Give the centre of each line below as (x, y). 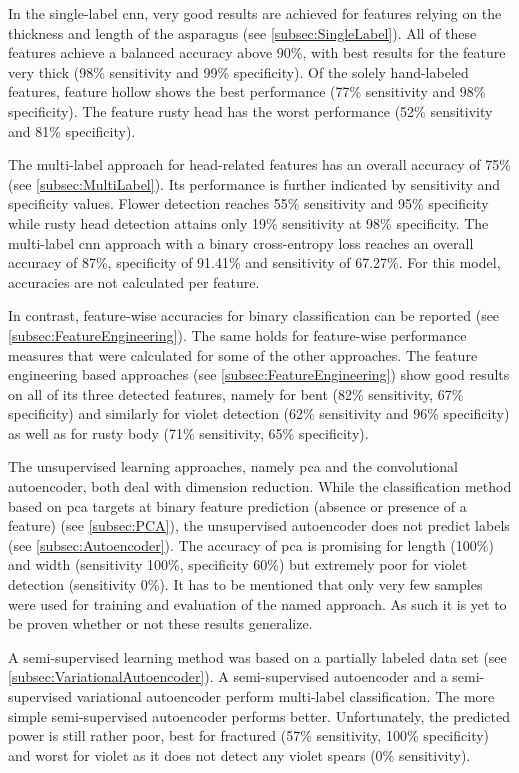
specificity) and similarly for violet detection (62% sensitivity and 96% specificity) (259, 413)
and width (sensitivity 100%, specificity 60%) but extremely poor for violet (238, 564)
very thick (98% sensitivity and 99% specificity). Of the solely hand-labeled (238, 71)
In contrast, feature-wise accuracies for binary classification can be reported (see (254, 315)
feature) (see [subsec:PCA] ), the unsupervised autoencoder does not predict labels (259, 525)
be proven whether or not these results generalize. (160, 623)
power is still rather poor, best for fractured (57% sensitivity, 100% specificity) (249, 735)
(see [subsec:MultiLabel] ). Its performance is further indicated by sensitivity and (254, 183)
